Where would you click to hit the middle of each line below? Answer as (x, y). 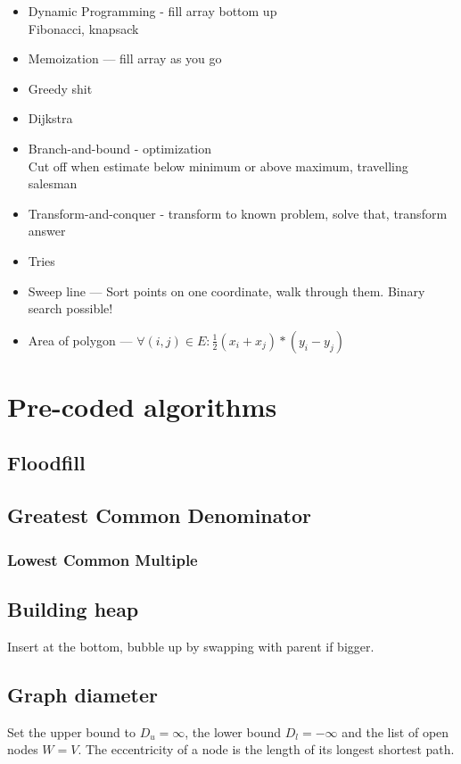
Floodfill (46, 463)
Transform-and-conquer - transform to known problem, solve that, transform (238, 213)
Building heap (73, 608)
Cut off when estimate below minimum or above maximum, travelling (218, 166)
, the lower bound (233, 731)
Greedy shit (60, 88)
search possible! (70, 308)
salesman (53, 183)
